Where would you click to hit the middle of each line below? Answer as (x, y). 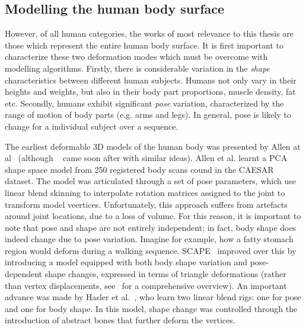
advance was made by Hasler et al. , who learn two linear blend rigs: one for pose (153, 297)
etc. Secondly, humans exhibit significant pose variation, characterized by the (144, 103)
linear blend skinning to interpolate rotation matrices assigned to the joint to (145, 192)
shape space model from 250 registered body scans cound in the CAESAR (139, 169)
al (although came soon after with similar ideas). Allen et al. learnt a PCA (146, 158)
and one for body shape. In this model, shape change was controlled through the (151, 308)
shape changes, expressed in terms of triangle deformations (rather (165, 274)
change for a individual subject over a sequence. (92, 126)
